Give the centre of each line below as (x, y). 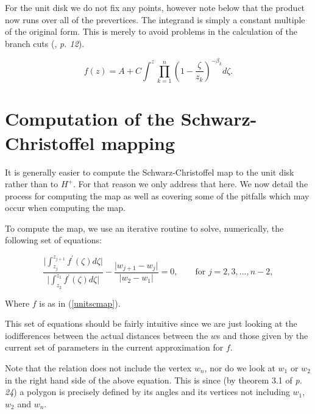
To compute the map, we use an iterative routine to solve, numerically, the (144, 228)
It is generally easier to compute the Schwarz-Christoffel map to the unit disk (150, 172)
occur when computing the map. (65, 208)
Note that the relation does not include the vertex (98, 367)
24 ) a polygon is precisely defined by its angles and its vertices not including (147, 392)
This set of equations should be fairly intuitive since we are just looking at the (151, 323)
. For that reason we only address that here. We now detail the (190, 184)
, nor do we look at (240, 367)
